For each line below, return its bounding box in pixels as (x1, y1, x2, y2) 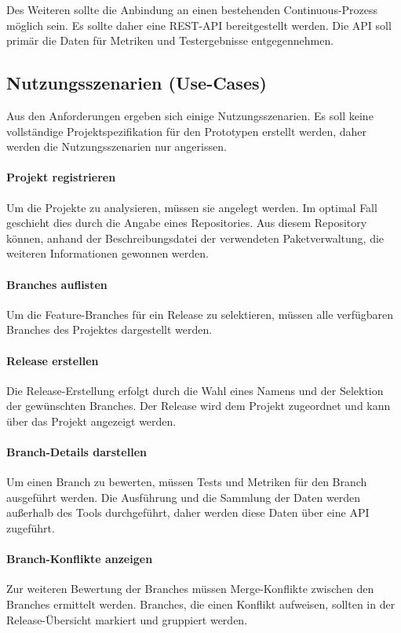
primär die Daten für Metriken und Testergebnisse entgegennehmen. (6, 32, 334, 49)
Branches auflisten (6, 276, 108, 292)
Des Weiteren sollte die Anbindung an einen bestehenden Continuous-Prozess (6, 2, 378, 17)
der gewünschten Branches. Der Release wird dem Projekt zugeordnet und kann (6, 397, 391, 414)
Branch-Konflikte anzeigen (6, 551, 153, 567)
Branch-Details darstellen (6, 444, 147, 460)
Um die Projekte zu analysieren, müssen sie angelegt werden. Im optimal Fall (6, 199, 377, 215)
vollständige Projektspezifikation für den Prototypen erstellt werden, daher (6, 123, 367, 139)
